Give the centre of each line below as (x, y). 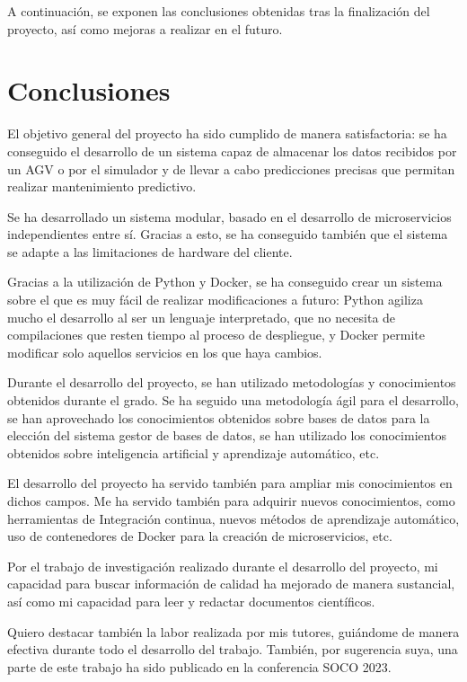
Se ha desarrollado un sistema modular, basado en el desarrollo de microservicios (229, 216)
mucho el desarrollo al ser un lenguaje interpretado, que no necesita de (202, 317)
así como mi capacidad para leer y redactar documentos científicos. (191, 601)
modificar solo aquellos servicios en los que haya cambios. (165, 352)
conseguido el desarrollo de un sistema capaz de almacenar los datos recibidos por (232, 151)
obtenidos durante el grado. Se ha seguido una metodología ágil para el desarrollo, (233, 400)
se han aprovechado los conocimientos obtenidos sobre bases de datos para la (219, 417)
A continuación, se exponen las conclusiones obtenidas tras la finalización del (219, 11)
